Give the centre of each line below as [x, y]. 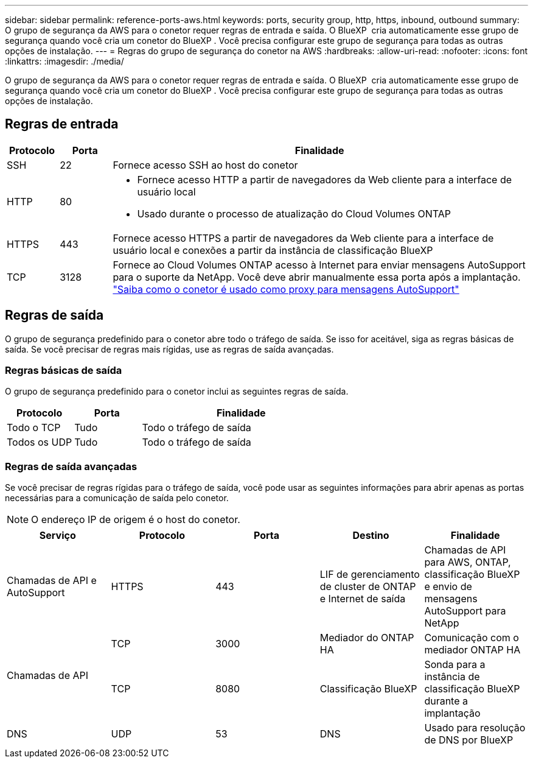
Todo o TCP [34, 428]
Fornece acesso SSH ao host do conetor [205, 165]
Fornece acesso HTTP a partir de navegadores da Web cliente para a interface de [325, 179]
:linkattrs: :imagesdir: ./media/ [64, 61]
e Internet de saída [363, 599]
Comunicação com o [472, 638]
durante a [446, 701]
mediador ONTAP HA [472, 650]
